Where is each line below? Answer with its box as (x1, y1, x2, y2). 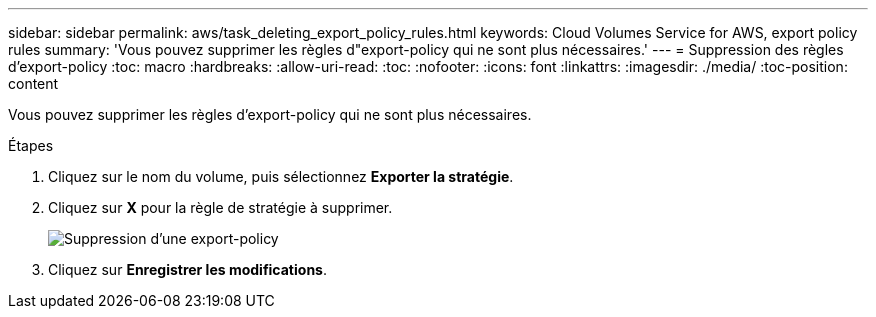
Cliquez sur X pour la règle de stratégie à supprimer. (48, 199, 393, 216)
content (8, 75, 59, 92)
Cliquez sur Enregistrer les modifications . (48, 261, 327, 278)
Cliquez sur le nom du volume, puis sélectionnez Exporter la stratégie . (48, 168, 514, 185)
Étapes (8, 137, 54, 154)
